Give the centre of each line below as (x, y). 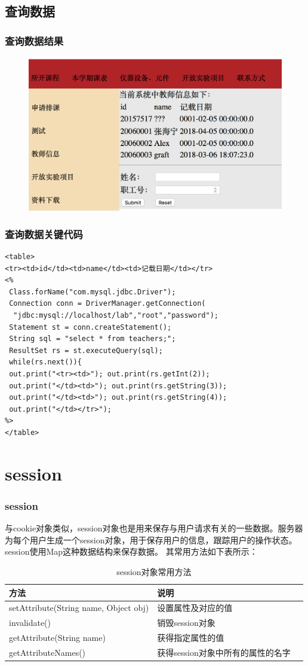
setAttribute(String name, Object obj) (79, 608)
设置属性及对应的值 (195, 608)
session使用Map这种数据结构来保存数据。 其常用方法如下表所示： (131, 551)
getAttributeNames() (47, 652)
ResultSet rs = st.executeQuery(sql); (86, 350)
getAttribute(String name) (57, 638)
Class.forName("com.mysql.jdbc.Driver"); (93, 292)
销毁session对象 (186, 623)
